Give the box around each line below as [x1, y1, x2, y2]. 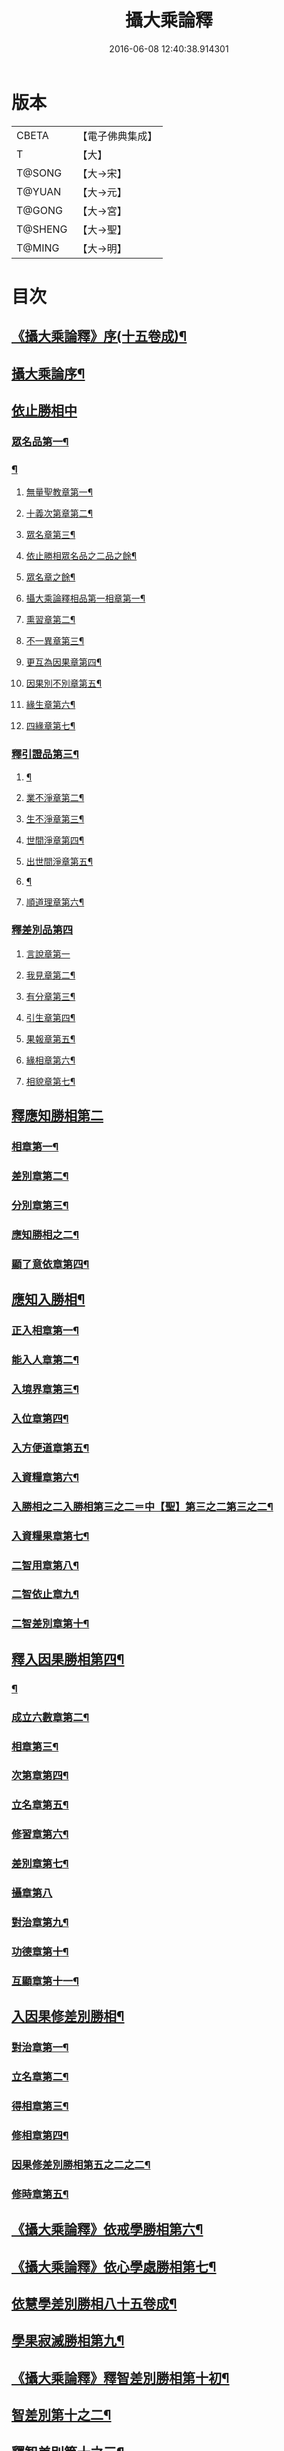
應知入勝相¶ [11, 1291, 86, 1308]
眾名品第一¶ [11, 434, 69, 448]
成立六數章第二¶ [11, 1710, 90, 1724]
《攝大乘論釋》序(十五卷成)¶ [11, 328, 188, 345]
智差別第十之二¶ [11, 2407, 112, 2424]
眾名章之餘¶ [25, 571, 76, 583]
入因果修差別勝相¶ [11, 2008, 125, 2025]
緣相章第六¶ [25, 1054, 76, 1066]
